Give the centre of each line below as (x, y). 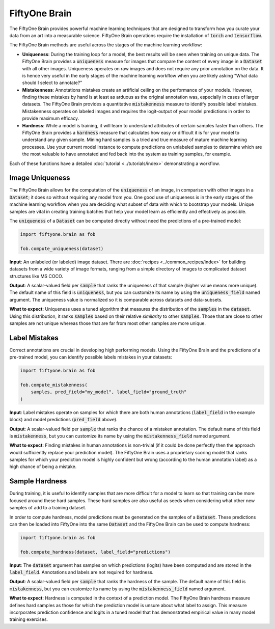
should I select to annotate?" (52, 83)
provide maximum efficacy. (50, 118)
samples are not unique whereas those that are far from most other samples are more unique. (108, 323)
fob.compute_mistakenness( (54, 385)
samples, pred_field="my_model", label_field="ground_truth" (109, 392)
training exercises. (29, 619)
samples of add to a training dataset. (48, 508)
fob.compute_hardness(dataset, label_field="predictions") (95, 552)
